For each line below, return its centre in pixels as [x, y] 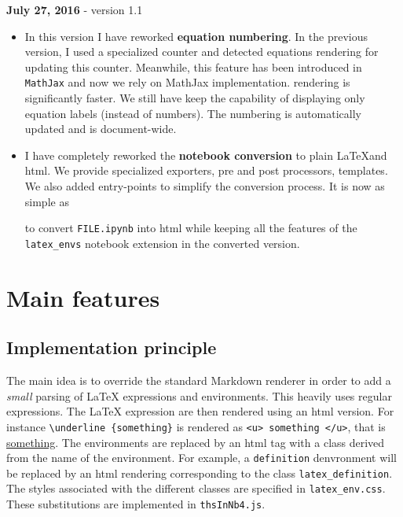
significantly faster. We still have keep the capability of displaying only [195, 98]
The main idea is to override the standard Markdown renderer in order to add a [199, 380]
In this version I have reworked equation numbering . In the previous [196, 36]
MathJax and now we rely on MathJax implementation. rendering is [187, 82]
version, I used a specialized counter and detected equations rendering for [201, 52]
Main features [83, 297]
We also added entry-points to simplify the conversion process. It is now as [205, 186]
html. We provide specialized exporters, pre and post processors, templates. [206, 170]
